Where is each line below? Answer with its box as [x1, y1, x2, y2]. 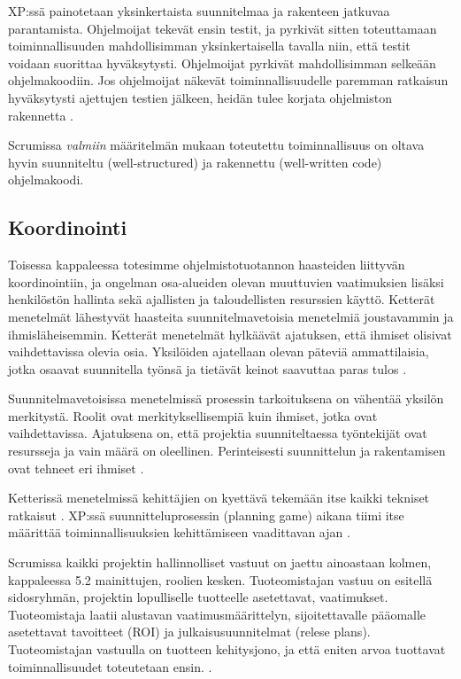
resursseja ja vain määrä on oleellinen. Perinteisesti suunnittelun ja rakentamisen [8, 441, 446, 460]
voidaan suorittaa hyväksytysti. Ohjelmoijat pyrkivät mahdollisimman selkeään [8, 53, 436, 72]
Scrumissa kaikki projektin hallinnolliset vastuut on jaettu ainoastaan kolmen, [8, 553, 432, 572]
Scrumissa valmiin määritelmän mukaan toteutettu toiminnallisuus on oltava [8, 136, 425, 154]
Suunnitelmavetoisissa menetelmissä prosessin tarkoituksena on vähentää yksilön [8, 389, 444, 408]
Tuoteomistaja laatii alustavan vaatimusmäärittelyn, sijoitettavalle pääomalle [8, 605, 426, 623]
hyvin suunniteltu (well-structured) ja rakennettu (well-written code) [8, 152, 382, 171]
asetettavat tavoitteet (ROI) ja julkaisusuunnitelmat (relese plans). [8, 622, 371, 641]
